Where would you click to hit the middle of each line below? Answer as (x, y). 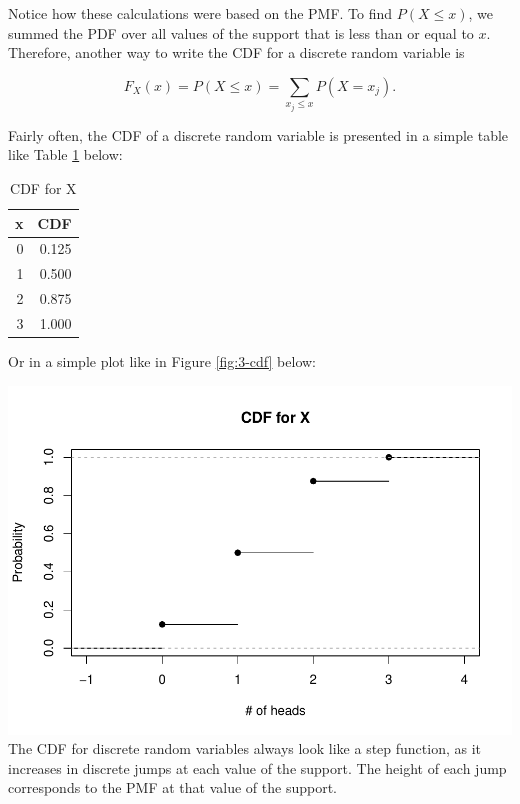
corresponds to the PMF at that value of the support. (172, 787)
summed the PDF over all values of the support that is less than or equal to (241, 32)
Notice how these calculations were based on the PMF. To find (200, 13)
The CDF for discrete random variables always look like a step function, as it (245, 748)
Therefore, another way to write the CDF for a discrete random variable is (236, 52)
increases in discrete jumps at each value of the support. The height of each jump (257, 767)
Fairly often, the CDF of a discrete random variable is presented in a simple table (258, 134)
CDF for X (43, 187)
